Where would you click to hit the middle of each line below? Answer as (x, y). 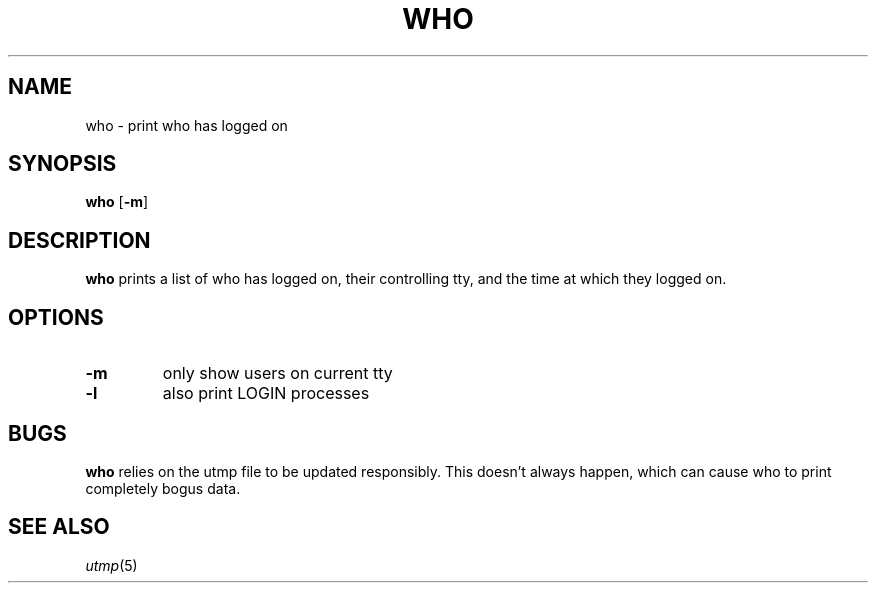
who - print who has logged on (186, 125)
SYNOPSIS (62, 164)
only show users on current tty (277, 373)
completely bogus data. (163, 488)
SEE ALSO (59, 527)
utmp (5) (111, 565)
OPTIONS (56, 317)
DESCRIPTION (79, 240)
